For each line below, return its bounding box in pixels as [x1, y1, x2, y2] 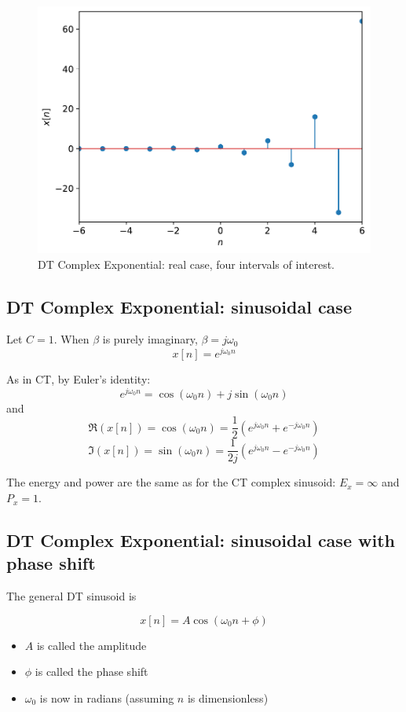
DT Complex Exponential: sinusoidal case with [6, 528, 395, 552]
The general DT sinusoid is [6, 588, 137, 604]
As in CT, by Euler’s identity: [6, 371, 151, 387]
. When [53, 331, 90, 347]
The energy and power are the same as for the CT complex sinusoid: [6, 474, 336, 490]
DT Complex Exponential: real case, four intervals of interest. [38, 255, 335, 272]
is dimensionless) [187, 690, 269, 706]
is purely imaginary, [102, 331, 198, 347]
